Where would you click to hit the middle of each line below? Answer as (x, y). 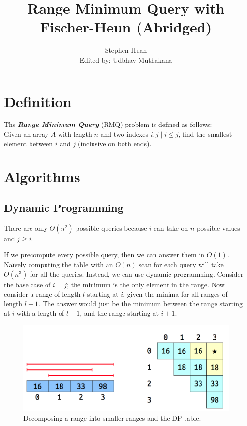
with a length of (40, 313)
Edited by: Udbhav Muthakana (126, 59)
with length (75, 134)
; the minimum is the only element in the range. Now (146, 284)
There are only (26, 228)
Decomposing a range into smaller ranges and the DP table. (112, 418)
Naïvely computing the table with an (59, 264)
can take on (171, 228)
